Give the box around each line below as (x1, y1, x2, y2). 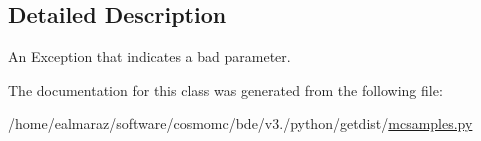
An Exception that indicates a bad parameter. (8, 46, 291, 67)
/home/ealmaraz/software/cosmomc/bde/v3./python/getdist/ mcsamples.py (8, 113, 473, 134)
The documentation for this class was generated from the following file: (8, 79, 443, 100)
